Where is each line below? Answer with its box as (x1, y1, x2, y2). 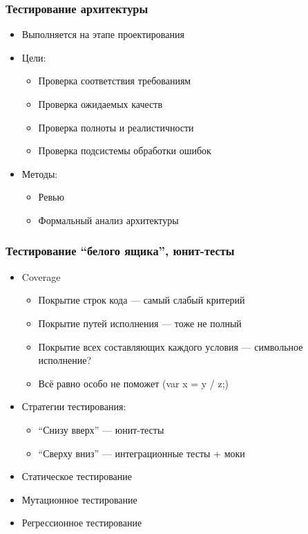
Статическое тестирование (21, 469, 132, 484)
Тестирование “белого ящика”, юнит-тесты (6, 242, 235, 259)
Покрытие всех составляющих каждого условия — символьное (38, 339, 303, 353)
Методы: (21, 166, 58, 181)
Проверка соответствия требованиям (38, 73, 191, 88)
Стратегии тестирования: (21, 399, 126, 414)
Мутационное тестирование (21, 492, 137, 506)
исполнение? (38, 353, 92, 367)
